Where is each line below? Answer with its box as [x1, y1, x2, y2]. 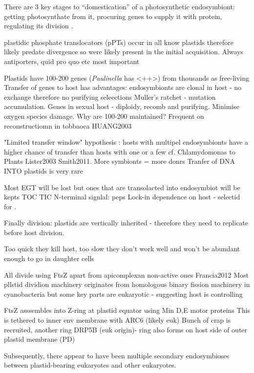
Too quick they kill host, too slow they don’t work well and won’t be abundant [4, 243, 240, 254]
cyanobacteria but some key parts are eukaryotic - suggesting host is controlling [4, 288, 243, 299]
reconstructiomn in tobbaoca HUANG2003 [4, 120, 132, 131]
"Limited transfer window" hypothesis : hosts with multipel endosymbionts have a [4, 137, 249, 147]
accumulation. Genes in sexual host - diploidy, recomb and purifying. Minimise [4, 101, 239, 111]
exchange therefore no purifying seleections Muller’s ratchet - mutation [4, 91, 216, 102]
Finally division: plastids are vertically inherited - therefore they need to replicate [4, 218, 249, 228]
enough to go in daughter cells [4, 253, 94, 263]
